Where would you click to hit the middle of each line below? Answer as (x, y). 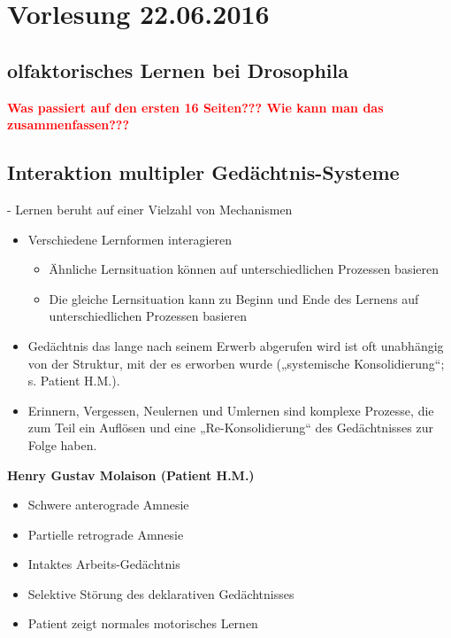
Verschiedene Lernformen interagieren (130, 239)
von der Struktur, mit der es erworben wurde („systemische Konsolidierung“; (236, 363)
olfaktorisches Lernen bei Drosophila (178, 70)
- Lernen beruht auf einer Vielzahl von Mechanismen (150, 209)
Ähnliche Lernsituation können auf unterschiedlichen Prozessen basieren (244, 269)
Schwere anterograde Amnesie (108, 505)
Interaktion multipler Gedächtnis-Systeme (203, 172)
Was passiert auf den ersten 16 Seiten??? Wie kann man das (195, 107)
